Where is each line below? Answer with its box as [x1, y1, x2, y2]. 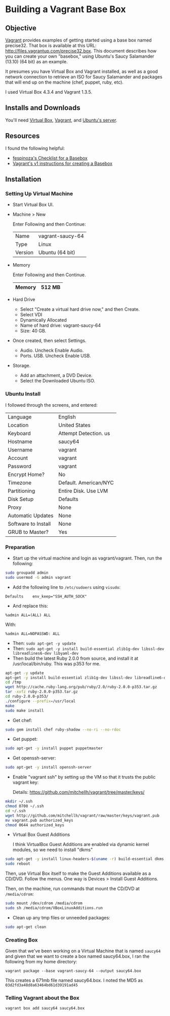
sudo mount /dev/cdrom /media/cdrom [5, 901, 82, 906]
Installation [5, 175, 41, 184]
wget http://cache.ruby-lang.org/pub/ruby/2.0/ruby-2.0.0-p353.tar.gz [5, 685, 157, 690]
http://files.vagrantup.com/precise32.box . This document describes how [5, 48, 157, 54]
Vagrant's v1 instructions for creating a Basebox [12, 160, 113, 166]
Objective [5, 24, 37, 32]
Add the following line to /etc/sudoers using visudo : [12, 584, 120, 590]
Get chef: [12, 717, 32, 723]
